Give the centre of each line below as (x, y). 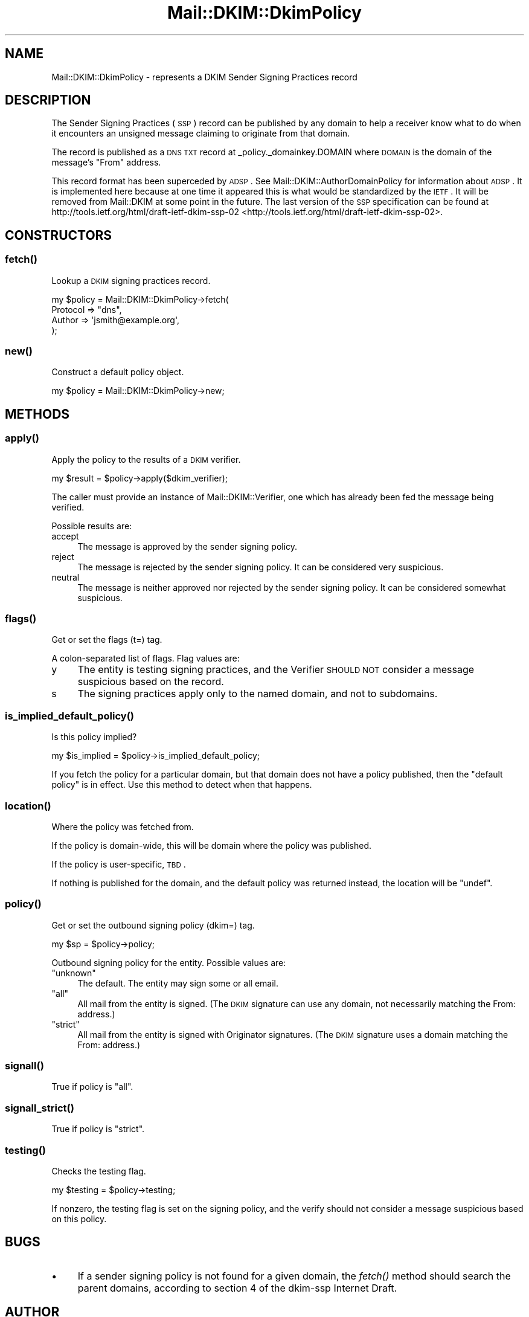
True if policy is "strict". (98, 1129)
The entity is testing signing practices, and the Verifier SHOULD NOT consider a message (276, 670)
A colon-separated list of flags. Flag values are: (146, 658)
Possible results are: (92, 526)
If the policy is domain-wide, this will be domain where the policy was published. (212, 845)
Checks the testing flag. (99, 1171)
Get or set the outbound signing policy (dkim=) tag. (153, 925)
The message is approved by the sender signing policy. (188, 546)
